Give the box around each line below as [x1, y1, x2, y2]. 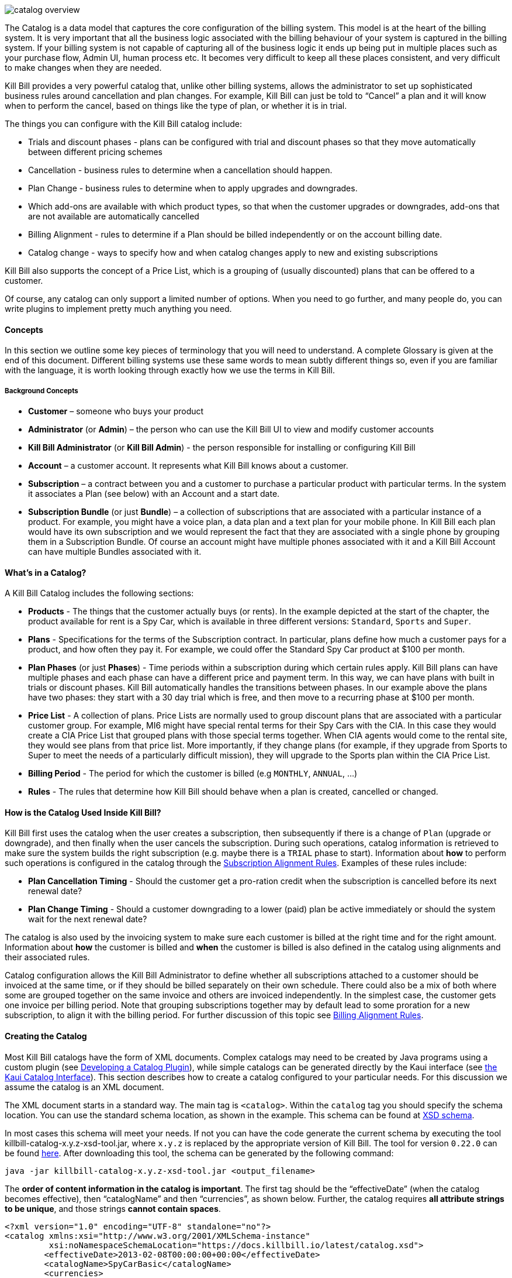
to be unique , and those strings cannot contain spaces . [5, 1203, 221, 1214]
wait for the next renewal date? [28, 914, 147, 925]
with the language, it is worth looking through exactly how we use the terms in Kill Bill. [5, 365, 335, 376]
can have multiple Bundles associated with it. [28, 547, 202, 556]
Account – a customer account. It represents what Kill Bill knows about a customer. [28, 461, 348, 470]
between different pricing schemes [28, 147, 162, 157]
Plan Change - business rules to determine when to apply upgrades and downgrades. [28, 183, 358, 193]
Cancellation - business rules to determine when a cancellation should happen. [28, 165, 333, 175]
